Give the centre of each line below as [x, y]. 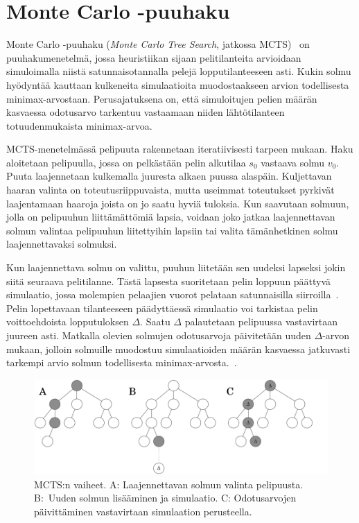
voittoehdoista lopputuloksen [68, 321]
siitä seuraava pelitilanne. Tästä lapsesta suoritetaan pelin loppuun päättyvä [169, 281]
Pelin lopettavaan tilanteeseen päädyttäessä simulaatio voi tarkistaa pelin [162, 308]
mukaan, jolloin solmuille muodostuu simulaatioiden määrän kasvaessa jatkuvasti [178, 349]
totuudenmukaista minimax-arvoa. [79, 125]
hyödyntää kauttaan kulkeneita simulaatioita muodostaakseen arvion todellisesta [178, 84]
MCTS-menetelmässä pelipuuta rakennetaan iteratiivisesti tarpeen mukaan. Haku [180, 149]
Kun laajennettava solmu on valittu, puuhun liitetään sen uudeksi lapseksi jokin [176, 267]
